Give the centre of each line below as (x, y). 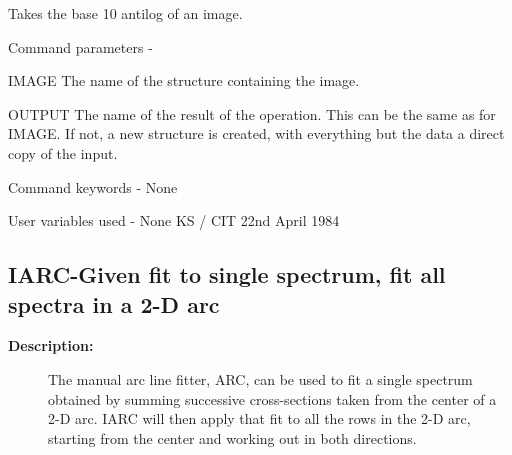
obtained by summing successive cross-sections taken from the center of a (272, 398)
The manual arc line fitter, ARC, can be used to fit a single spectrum (260, 378)
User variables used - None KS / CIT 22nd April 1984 (174, 220)
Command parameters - (80, 46)
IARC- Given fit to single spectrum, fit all (227, 274)
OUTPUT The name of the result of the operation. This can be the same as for (252, 113)
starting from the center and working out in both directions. (232, 437)
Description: (51, 345)
